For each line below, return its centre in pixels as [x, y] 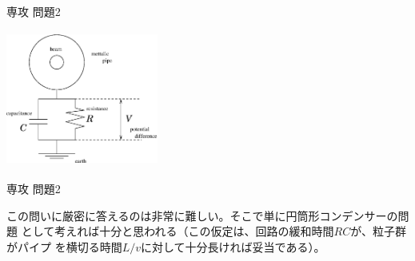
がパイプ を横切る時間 [64, 247]
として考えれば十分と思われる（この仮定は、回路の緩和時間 [178, 231]
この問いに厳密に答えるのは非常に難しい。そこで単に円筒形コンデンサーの [202, 215]
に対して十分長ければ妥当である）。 [233, 247]
